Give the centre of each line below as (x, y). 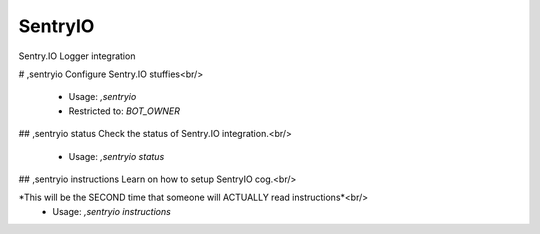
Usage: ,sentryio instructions (112, 211)
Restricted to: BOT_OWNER (124, 111)
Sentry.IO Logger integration (77, 56)
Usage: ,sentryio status (116, 156)
